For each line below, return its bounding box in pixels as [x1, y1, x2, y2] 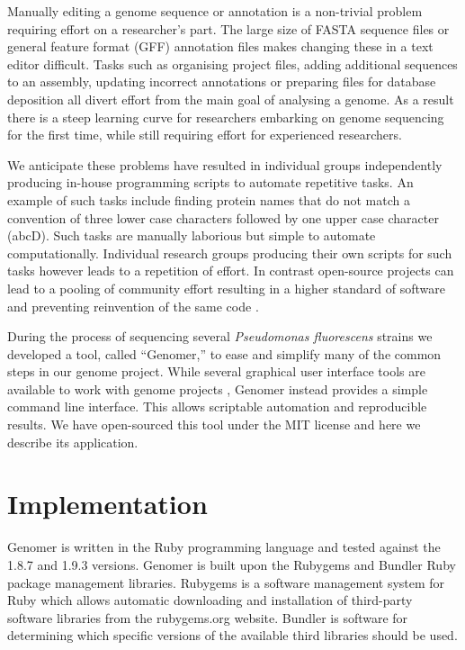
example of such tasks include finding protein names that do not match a [7, 190, 410, 209]
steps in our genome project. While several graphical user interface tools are [7, 362, 425, 381]
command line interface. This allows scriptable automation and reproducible [7, 397, 427, 416]
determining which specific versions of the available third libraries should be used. [7, 626, 458, 645]
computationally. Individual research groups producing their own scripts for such [7, 243, 452, 262]
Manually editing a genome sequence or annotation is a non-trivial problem [7, 2, 423, 20]
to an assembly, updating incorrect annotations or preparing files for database [7, 72, 436, 91]
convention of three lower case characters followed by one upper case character [7, 208, 439, 227]
